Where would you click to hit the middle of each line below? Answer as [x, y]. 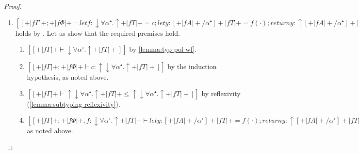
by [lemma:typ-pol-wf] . [163, 49]
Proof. [13, 6]
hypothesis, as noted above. [68, 77]
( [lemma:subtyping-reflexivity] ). [73, 104]
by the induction [192, 66]
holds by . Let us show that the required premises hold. [98, 33]
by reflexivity [221, 93]
